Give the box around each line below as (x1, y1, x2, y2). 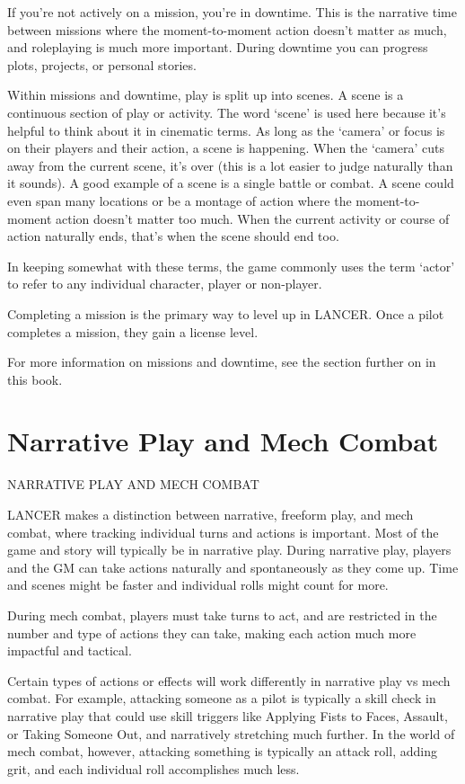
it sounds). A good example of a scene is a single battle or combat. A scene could (7, 174, 454, 192)
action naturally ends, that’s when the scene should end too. (7, 227, 339, 245)
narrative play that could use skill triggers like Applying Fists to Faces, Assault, (7, 706, 448, 725)
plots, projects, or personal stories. (7, 55, 197, 74)
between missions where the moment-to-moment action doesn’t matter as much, (7, 20, 447, 39)
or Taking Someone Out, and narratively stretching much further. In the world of (7, 724, 455, 743)
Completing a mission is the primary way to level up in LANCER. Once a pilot (7, 304, 444, 323)
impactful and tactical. (7, 641, 132, 660)
